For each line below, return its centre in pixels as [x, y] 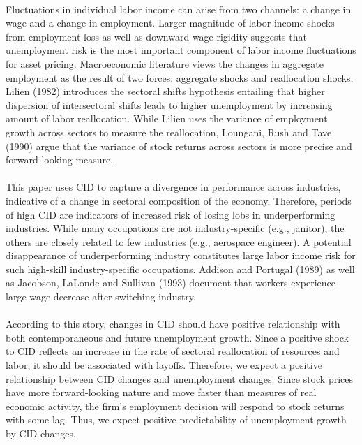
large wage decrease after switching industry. [101, 297]
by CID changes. [41, 433]
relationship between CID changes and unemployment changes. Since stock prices [180, 378]
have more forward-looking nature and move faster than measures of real [161, 392]
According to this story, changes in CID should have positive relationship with [173, 324]
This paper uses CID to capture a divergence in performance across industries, [173, 187]
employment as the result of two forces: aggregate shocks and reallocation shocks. [180, 77]
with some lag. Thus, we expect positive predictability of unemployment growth [176, 420]
